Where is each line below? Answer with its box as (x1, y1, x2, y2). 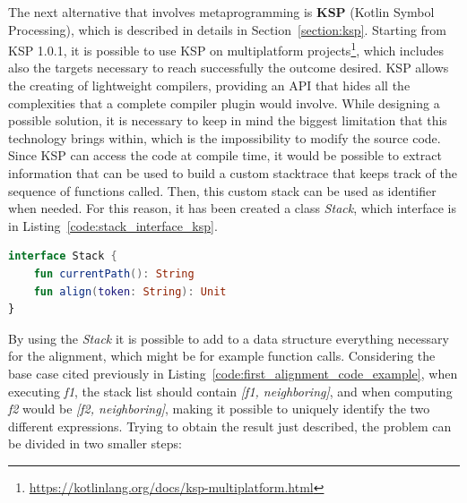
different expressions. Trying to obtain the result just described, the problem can (8, 416, 452, 435)
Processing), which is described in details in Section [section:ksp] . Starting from (8, 20, 447, 38)
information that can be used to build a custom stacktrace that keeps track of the (8, 164, 457, 182)
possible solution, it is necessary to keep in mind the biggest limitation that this (8, 111, 447, 130)
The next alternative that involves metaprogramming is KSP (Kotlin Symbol (8, 3, 435, 21)
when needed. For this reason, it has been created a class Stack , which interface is (8, 199, 456, 217)
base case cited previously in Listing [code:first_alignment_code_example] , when (8, 363, 458, 382)
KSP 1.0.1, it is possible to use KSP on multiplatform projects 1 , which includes (8, 38, 444, 59)
